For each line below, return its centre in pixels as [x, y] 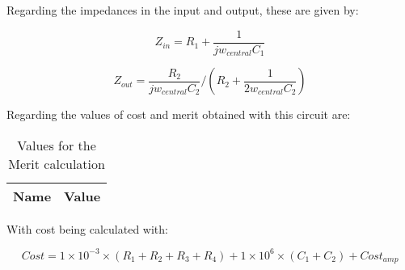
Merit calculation [57, 163]
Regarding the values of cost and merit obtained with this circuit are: [179, 114]
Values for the [57, 145]
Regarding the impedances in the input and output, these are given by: [183, 10]
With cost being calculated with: [87, 228]
